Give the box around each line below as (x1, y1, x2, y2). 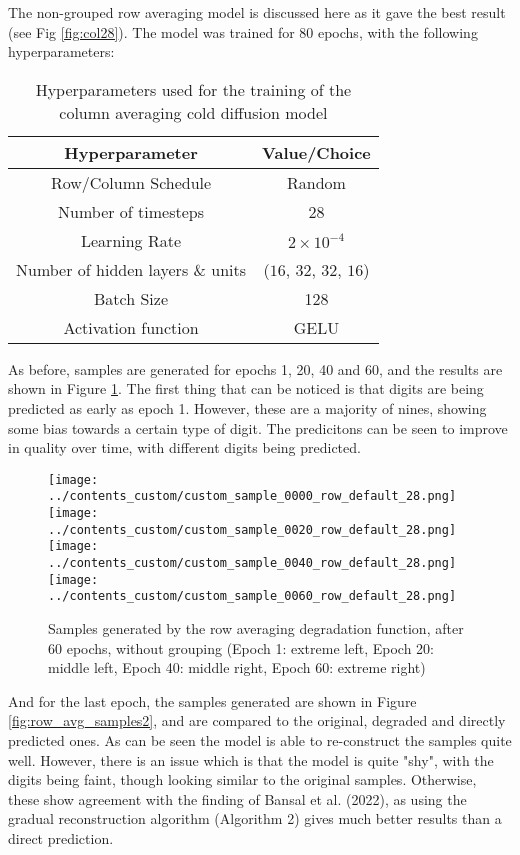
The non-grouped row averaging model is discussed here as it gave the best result (8, 2, 506, 22)
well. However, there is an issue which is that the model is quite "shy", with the (8, 749, 494, 770)
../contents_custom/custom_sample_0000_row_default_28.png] (48, 489, 457, 504)
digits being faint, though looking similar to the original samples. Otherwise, (8, 769, 477, 790)
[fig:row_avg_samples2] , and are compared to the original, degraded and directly (8, 710, 506, 731)
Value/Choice (262, 140, 371, 164)
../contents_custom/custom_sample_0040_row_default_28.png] (48, 556, 457, 571)
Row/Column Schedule (50, 170, 212, 194)
